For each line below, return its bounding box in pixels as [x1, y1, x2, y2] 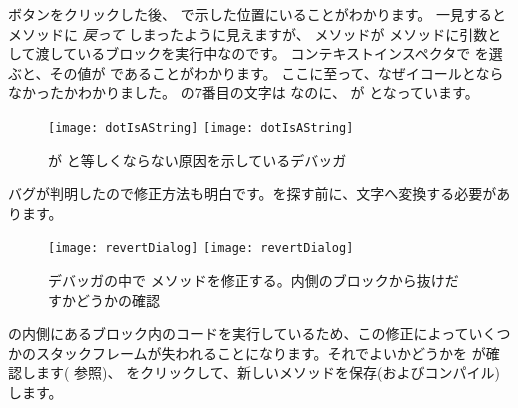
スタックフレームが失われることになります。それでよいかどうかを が [35, 342, 486, 363]
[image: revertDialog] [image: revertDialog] [48, 241, 354, 256]
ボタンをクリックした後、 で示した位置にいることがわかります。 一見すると [8, 4, 506, 24]
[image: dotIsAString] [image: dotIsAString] [48, 120, 354, 135]
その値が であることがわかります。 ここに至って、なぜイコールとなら [49, 62, 504, 83]
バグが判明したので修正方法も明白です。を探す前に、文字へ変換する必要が [8, 183, 497, 204]
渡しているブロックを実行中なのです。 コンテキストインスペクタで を [35, 43, 489, 64]
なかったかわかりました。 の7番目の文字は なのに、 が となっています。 [8, 82, 479, 103]
